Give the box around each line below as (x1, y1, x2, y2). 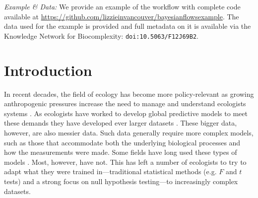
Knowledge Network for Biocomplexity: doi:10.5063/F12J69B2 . (4, 30, 198, 41)
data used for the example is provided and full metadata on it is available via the (4, 21, 251, 31)
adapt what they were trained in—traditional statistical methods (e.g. (4, 166, 217, 177)
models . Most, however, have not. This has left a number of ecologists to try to (4, 156, 247, 167)
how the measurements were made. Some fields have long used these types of (4, 147, 237, 157)
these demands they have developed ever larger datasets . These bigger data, (4, 118, 237, 128)
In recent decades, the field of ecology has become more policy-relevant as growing (4, 88, 254, 99)
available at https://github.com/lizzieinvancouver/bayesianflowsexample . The (4, 11, 239, 21)
